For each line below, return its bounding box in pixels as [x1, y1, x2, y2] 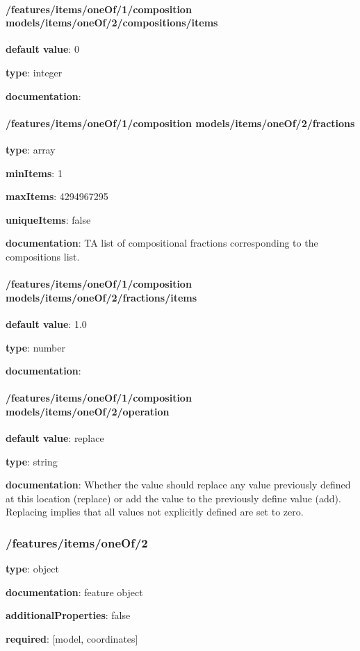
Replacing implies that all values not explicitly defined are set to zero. [6, 504, 304, 519]
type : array [6, 142, 56, 156]
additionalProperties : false [6, 608, 131, 623]
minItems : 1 [6, 165, 63, 180]
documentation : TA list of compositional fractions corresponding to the [6, 236, 318, 250]
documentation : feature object [6, 584, 143, 599]
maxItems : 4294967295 [6, 189, 108, 204]
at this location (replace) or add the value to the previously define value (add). [6, 491, 341, 505]
